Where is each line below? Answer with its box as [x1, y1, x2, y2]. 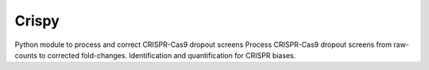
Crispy [14, 12, 60, 29]
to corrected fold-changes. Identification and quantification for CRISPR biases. [38, 50, 296, 60]
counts [14, 50, 37, 60]
